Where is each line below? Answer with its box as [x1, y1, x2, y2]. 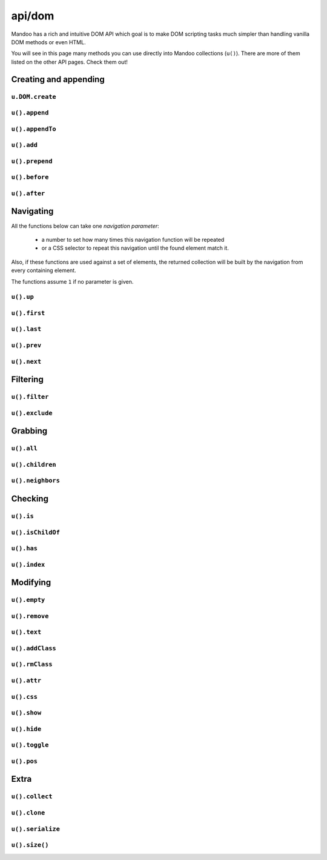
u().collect [11, 793, 53, 801]
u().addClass [11, 644, 57, 652]
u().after [11, 189, 45, 197]
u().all [11, 444, 38, 453]
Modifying [11, 578, 51, 588]
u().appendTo [11, 125, 57, 133]
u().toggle [11, 741, 49, 749]
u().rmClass [11, 661, 53, 668]
